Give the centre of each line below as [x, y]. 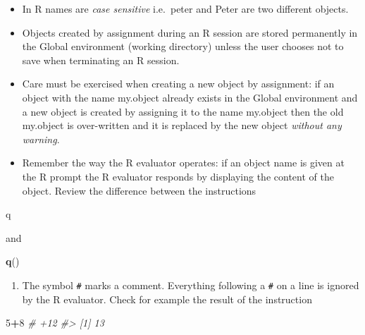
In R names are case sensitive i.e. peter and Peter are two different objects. [185, 8]
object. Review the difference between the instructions [139, 190]
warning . [41, 139]
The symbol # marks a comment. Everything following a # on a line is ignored [191, 285]
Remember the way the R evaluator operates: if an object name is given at [183, 163]
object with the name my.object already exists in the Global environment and [190, 97]
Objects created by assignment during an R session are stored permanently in [190, 32]
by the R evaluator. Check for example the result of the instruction [167, 299]
